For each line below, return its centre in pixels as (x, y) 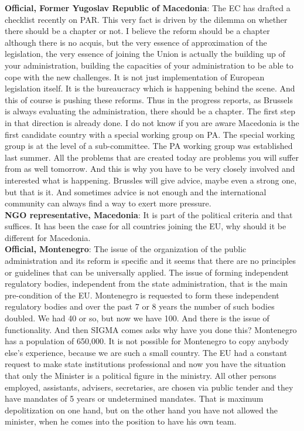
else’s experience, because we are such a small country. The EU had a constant (146, 352)
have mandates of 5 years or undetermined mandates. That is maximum (134, 398)
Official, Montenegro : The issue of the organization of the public (126, 249)
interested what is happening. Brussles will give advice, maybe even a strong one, (151, 180)
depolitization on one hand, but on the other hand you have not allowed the (141, 410)
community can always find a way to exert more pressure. (108, 203)
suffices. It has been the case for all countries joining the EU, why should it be (146, 226)
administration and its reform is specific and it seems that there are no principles (150, 261)
